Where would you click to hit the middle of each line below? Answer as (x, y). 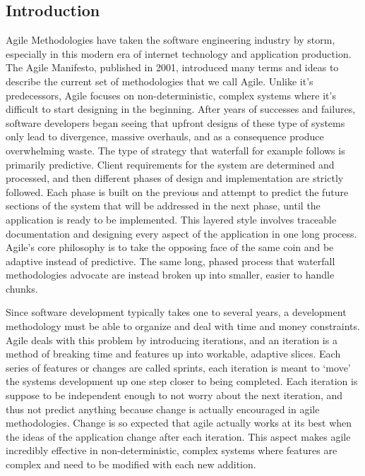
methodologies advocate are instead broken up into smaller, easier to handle (170, 275)
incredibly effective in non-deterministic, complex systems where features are (172, 450)
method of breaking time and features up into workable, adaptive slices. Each (173, 354)
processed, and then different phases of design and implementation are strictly (175, 178)
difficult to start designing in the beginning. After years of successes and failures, (181, 109)
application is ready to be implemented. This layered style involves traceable (171, 219)
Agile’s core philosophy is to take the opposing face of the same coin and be (170, 247)
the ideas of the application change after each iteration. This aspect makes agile (178, 436)
